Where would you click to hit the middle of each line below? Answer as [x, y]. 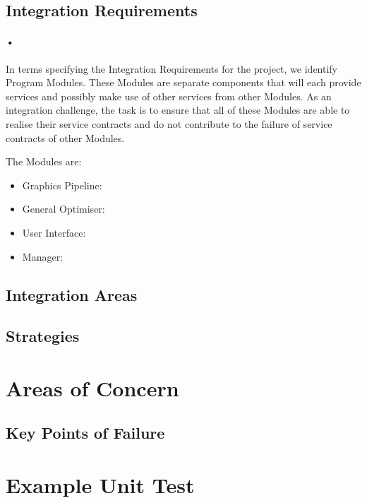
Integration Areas [72, 294]
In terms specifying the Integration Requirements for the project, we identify [172, 68]
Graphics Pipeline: [62, 185]
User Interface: [54, 232]
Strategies [43, 336]
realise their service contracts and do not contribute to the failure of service [169, 123]
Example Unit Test [100, 485]
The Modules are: [44, 161]
